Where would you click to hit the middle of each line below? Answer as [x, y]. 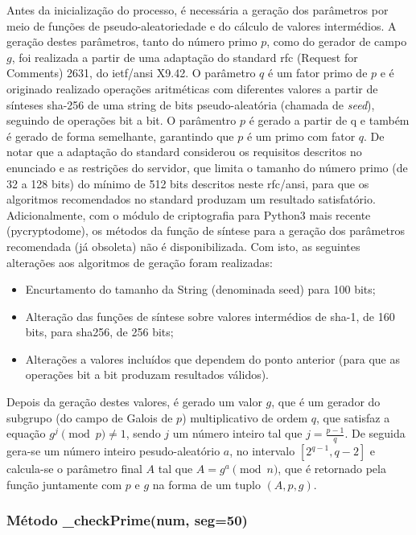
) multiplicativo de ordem [245, 417]
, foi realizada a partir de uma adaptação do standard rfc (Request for [185, 57]
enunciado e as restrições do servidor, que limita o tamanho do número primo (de [207, 167]
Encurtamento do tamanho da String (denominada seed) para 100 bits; [200, 289]
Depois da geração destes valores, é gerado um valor [134, 402]
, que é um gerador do [326, 402]
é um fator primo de [318, 73]
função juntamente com [64, 484]
